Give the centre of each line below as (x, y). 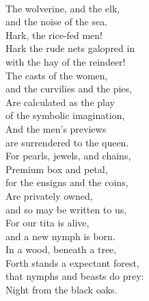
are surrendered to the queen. (67, 142)
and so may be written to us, (66, 209)
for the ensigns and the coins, (67, 182)
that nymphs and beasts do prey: (75, 276)
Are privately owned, (49, 195)
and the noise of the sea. (57, 22)
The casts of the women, (57, 75)
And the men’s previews (56, 128)
